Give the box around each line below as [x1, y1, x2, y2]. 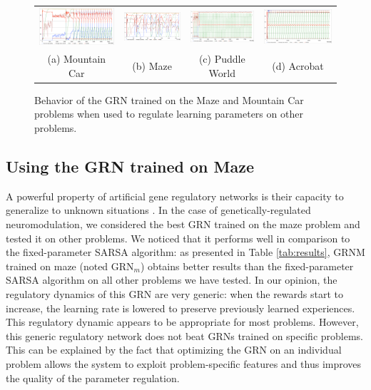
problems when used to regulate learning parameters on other [34, 106, 303, 121]
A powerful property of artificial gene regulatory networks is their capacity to [6, 188, 344, 203]
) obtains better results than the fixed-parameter [141, 258, 354, 273]
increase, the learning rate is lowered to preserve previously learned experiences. [6, 300, 355, 315]
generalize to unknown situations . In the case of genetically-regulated [6, 202, 311, 217]
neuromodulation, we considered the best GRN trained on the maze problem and [6, 216, 360, 231]
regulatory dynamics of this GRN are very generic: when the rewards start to [6, 286, 344, 301]
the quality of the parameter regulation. [6, 370, 180, 385]
